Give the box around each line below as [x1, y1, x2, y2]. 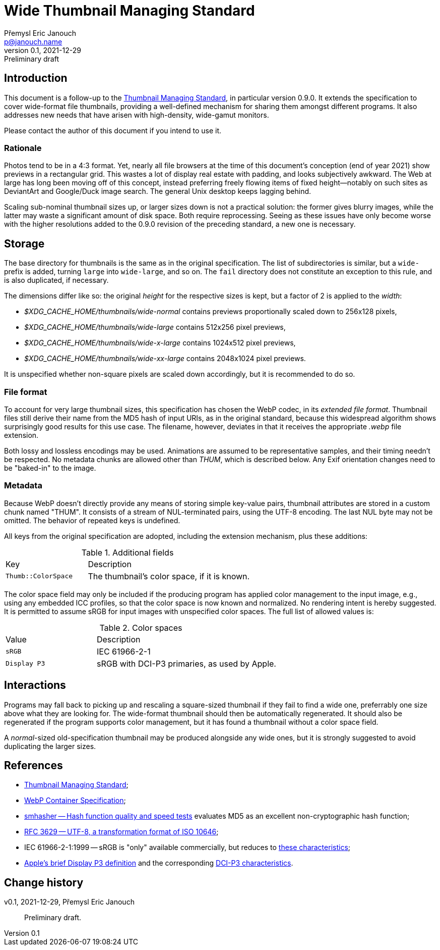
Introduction [4, 72, 68, 85]
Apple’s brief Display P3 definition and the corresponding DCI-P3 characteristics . [24, 859, 293, 868]
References [4, 759, 63, 772]
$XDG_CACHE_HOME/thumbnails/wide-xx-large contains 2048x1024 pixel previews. [24, 354, 306, 363]
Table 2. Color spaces [99, 622, 182, 633]
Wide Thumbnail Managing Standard [4, 2, 255, 19]
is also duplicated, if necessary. [4, 276, 109, 285]
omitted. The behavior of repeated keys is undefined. [4, 516, 180, 525]
